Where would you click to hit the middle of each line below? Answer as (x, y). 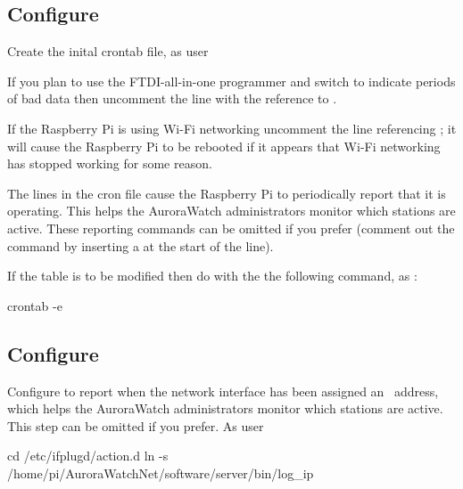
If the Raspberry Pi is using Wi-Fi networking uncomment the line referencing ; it (232, 128)
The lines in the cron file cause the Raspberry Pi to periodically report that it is (227, 193)
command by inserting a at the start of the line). (141, 245)
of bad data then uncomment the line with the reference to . (172, 98)
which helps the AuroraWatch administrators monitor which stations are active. (225, 408)
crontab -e (35, 305)
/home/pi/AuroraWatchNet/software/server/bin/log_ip (161, 473)
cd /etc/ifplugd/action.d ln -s (88, 456)
